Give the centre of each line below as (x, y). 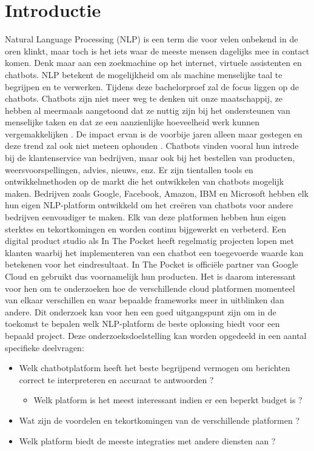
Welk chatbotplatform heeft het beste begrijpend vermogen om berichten (155, 368)
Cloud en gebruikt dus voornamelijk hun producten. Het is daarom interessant (151, 276)
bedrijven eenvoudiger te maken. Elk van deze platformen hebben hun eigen (145, 217)
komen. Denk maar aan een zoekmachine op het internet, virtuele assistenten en (153, 63)
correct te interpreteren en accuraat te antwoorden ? (116, 379)
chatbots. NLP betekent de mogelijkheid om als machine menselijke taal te (144, 74)
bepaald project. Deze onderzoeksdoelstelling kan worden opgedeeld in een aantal (156, 335)
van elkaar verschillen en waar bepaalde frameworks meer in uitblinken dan (145, 300)
